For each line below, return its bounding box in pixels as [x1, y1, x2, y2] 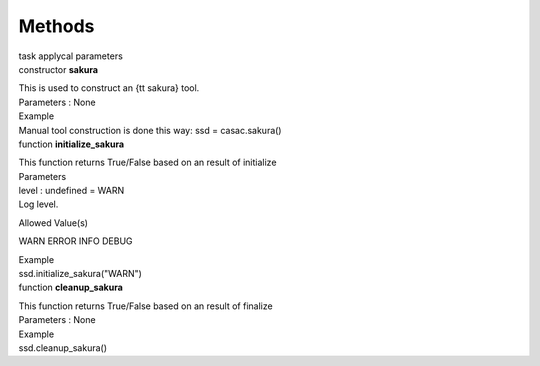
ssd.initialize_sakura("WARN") [18, 268, 142, 280]
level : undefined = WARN [18, 185, 125, 197]
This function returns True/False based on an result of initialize [18, 156, 277, 169]
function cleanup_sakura [18, 281, 124, 294]
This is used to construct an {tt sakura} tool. [18, 82, 200, 94]
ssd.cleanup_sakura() [18, 341, 107, 354]
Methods [18, 15, 95, 37]
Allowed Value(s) [18, 216, 89, 229]
